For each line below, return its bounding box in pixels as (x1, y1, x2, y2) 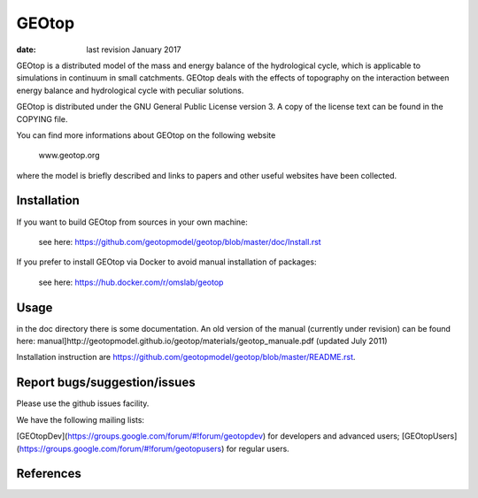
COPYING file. (16, 113, 68, 124)
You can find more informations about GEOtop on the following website (16, 129, 276, 141)
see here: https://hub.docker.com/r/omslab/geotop (38, 277, 224, 287)
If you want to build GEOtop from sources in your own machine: (16, 217, 248, 227)
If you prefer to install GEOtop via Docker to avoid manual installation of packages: (16, 257, 318, 267)
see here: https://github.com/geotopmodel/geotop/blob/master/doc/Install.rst (38, 236, 322, 247)
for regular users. (226, 443, 289, 454)
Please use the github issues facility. (16, 398, 150, 409)
